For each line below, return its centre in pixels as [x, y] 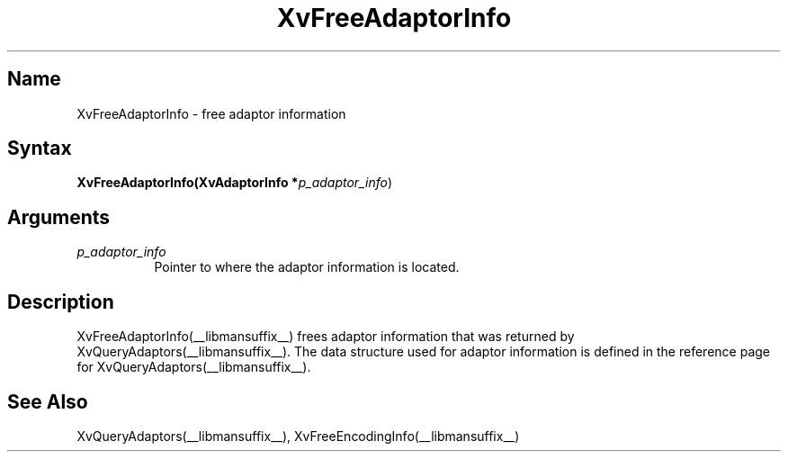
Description [61, 301]
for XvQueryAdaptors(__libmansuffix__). [194, 367]
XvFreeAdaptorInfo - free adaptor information [211, 113]
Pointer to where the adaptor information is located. [307, 267]
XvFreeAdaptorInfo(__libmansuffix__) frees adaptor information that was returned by [326, 337]
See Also [48, 401]
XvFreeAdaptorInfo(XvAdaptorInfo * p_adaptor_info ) [234, 183]
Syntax [40, 148]
